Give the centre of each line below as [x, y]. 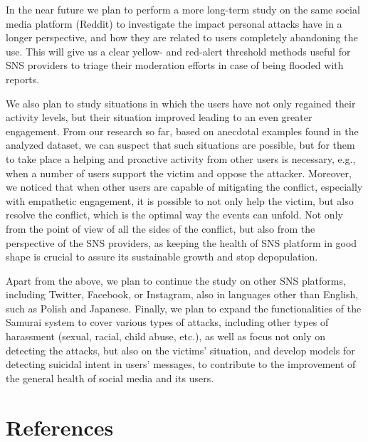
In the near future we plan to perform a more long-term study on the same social [183, 9]
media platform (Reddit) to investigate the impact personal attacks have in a [174, 23]
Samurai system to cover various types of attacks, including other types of [167, 322]
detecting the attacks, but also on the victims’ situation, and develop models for [180, 350]
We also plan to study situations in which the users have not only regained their [181, 103]
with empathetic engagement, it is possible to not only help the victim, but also [180, 200]
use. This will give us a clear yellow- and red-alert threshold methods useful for [178, 51]
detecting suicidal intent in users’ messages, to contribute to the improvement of [181, 364]
